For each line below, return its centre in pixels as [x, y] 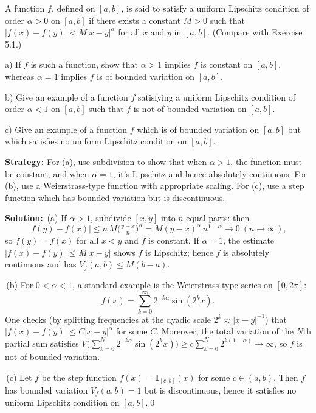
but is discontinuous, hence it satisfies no [220, 390]
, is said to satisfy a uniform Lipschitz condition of [215, 8]
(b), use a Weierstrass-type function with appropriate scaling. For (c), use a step [155, 185]
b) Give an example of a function [67, 97]
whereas [20, 76]
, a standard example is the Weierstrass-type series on [173, 285]
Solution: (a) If [36, 218]
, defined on [73, 8]
